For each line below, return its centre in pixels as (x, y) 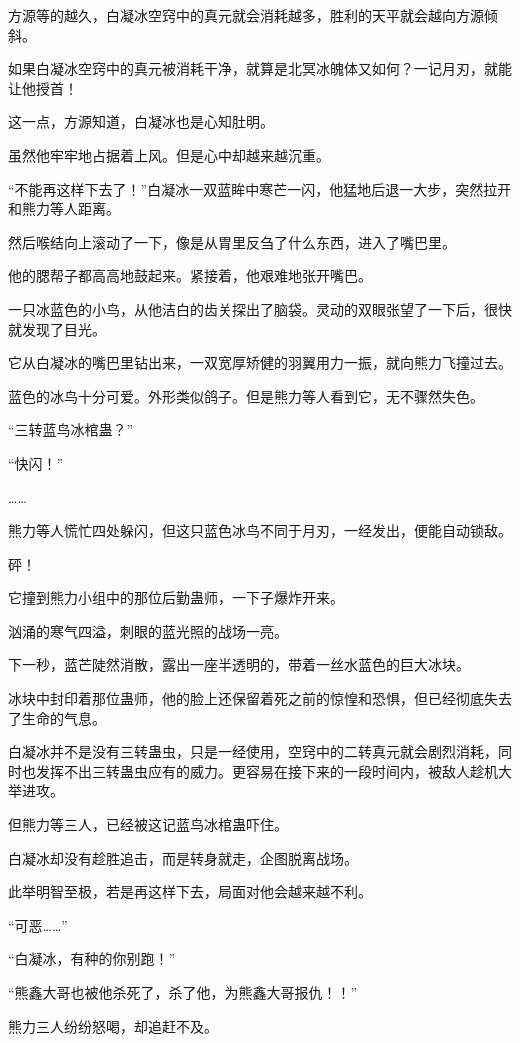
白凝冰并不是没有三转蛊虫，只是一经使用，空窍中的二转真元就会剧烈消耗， (253, 751)
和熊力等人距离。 (64, 208)
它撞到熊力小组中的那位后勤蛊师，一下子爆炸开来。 (176, 597)
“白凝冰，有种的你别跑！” (92, 958)
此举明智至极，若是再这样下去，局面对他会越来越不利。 (190, 891)
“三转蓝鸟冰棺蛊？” (71, 429)
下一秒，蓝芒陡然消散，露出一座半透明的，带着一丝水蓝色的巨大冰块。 (239, 664)
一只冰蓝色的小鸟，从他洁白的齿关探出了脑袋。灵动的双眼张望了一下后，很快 (260, 308)
